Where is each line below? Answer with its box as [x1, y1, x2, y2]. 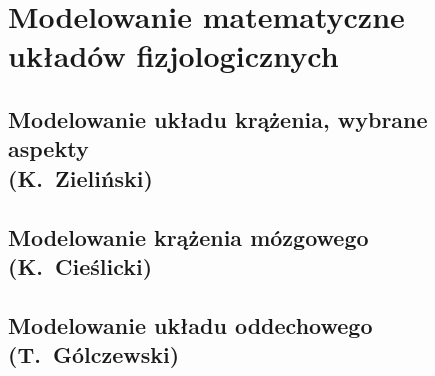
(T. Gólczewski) [8, 339, 180, 370]
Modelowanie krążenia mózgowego [8, 221, 369, 252]
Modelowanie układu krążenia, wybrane [8, 103, 428, 134]
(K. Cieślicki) [8, 250, 153, 281]
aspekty [8, 133, 89, 164]
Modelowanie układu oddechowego [8, 309, 373, 340]
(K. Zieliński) [8, 162, 153, 193]
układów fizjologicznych [8, 35, 339, 76]
